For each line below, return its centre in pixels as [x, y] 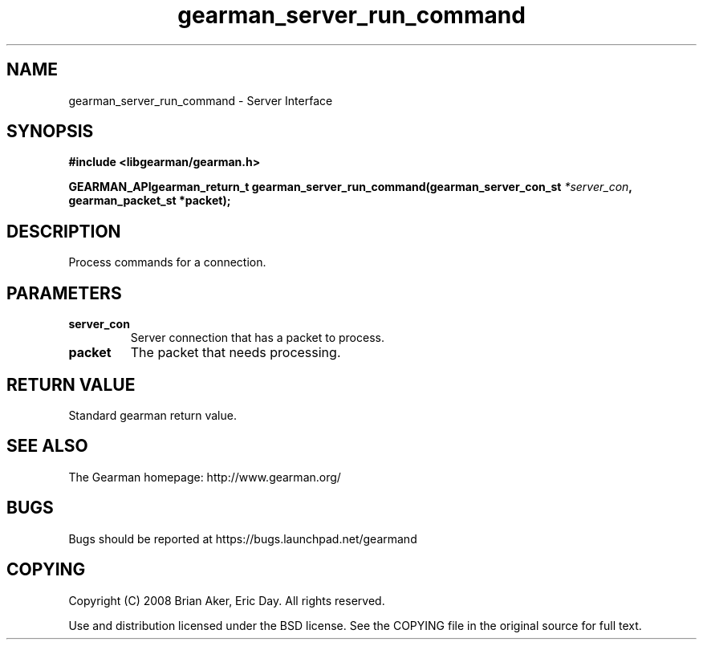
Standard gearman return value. [152, 415]
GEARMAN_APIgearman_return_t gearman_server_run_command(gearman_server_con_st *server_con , [350, 187]
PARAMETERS [64, 293]
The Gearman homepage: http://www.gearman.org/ [205, 477]
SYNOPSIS [50, 132]
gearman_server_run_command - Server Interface [201, 100]
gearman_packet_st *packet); [150, 201]
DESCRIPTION [64, 231]
